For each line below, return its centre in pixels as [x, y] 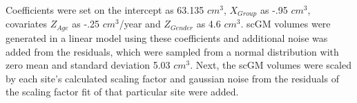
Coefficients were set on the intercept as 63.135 [105, 10]
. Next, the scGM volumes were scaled [271, 65]
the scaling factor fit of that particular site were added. [122, 92]
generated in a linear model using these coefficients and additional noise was [167, 37]
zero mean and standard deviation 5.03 [88, 65]
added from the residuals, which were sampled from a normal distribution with [172, 51]
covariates [26, 24]
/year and [140, 24]
